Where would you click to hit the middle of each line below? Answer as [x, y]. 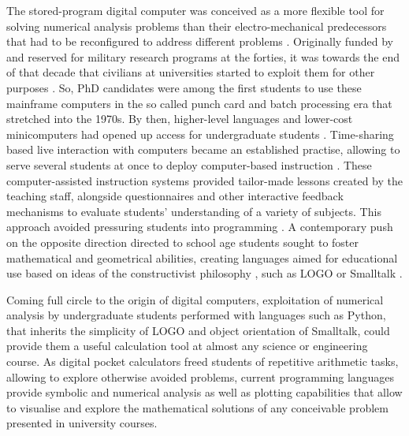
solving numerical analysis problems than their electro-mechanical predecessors [197, 26]
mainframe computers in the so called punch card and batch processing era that [199, 103]
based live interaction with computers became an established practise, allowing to [203, 149]
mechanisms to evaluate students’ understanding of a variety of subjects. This [194, 211]
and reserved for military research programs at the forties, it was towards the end [203, 56]
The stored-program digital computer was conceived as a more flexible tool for [195, 10]
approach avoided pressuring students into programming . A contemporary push [200, 227]
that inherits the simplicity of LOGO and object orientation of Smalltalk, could [198, 330]
